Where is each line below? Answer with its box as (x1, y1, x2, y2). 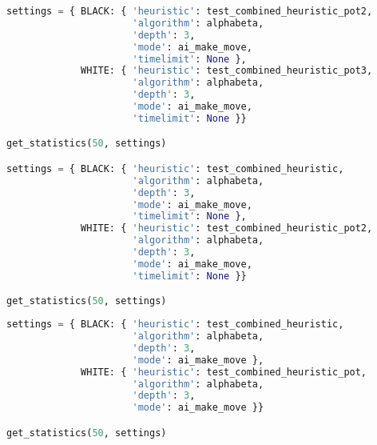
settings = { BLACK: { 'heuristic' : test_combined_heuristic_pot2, (6, 6, 373, 17)
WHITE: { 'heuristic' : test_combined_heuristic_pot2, (81, 222, 373, 235)
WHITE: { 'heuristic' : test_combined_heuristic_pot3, (81, 65, 373, 77)
